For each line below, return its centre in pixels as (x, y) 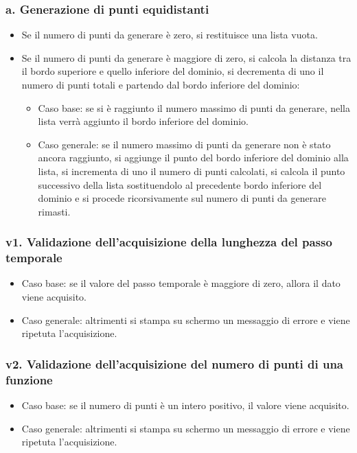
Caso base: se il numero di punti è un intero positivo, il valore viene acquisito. (185, 405)
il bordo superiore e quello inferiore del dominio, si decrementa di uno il (173, 71)
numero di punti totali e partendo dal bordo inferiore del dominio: (161, 84)
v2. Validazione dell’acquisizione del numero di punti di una (175, 363)
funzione (29, 379)
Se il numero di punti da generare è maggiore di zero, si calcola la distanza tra (186, 57)
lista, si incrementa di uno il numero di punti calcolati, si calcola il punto (192, 171)
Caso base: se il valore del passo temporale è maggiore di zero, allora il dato (181, 283)
